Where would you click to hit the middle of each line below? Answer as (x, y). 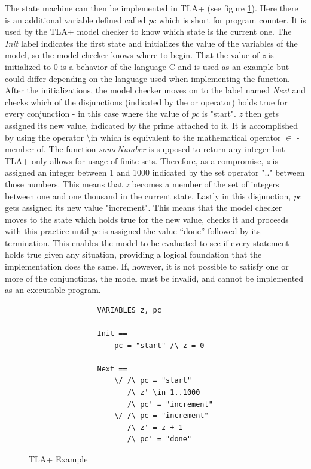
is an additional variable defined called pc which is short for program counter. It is (155, 19)
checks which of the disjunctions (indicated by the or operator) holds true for (146, 102)
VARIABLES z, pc (129, 310)
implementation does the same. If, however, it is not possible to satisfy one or (147, 266)
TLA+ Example (58, 459)
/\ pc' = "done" (159, 439)
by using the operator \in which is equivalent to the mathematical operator (143, 137)
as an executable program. (53, 290)
